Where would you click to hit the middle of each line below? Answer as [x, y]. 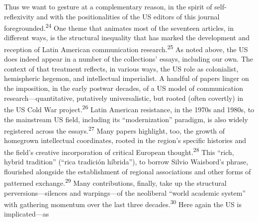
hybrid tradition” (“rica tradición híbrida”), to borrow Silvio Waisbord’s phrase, [126, 162]
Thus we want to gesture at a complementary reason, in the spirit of [108, 6]
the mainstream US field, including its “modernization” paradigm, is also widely [126, 119]
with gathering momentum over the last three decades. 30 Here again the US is [123, 203]
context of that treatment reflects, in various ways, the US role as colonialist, [121, 68]
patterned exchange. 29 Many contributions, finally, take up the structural [115, 182]
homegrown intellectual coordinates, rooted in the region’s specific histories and [125, 140]
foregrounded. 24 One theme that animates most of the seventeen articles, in [119, 27]
